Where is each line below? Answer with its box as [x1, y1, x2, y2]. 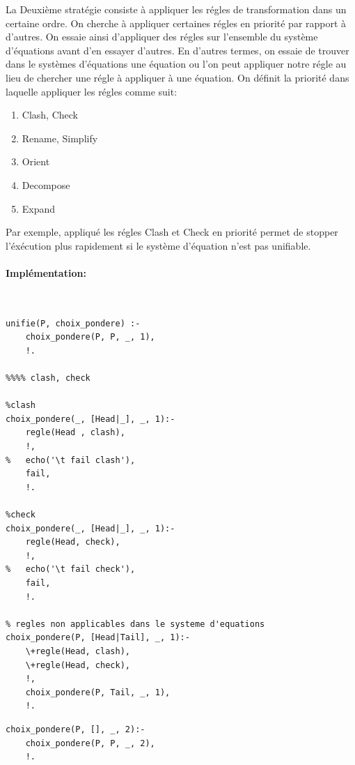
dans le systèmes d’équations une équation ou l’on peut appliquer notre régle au [6, 56, 347, 71]
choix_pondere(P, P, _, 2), [25, 738, 155, 748]
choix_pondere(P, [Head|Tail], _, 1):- [6, 633, 190, 643]
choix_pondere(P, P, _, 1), [25, 332, 155, 342]
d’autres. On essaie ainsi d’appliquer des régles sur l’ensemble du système [6, 29, 318, 44]
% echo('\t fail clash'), [6, 455, 136, 465]
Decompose [22, 177, 70, 192]
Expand [22, 201, 56, 215]
